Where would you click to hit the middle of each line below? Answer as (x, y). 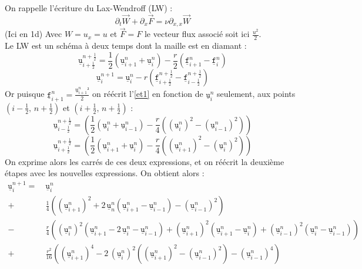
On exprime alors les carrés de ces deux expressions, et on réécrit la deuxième (145, 161)
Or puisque (25, 94)
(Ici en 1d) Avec (33, 34)
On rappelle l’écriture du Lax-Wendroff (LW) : (89, 8)
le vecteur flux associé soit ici (197, 34)
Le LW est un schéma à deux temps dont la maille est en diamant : (126, 46)
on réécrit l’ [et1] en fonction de (148, 94)
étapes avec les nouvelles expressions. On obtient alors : (105, 173)
